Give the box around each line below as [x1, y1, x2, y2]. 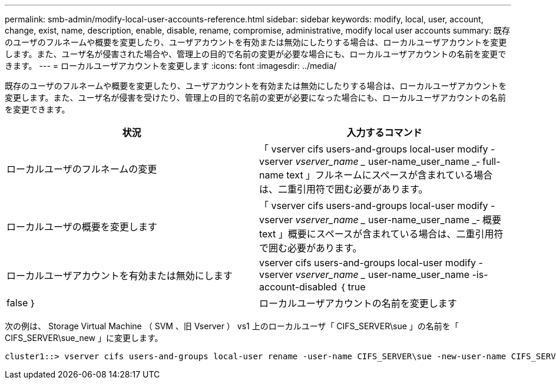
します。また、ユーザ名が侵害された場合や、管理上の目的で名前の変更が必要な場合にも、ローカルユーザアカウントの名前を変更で [5, 49, 507, 59]
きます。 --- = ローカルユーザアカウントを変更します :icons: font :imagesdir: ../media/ [5, 61, 337, 71]
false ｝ [6, 297, 37, 309]
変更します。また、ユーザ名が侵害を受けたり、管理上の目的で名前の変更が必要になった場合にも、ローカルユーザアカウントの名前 [5, 92, 507, 102]
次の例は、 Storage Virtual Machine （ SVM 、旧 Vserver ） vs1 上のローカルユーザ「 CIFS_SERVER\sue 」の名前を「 [5, 321, 459, 331]
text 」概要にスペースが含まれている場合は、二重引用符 [259, 228, 504, 240]
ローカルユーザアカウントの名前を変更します [259, 297, 457, 309]
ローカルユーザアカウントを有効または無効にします [6, 270, 233, 282]
